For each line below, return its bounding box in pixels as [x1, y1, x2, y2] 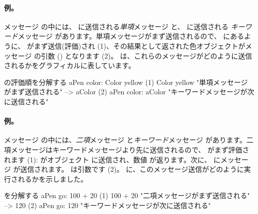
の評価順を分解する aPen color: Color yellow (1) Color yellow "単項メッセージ [4, 76, 248, 87]
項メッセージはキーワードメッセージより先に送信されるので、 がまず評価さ [4, 144, 250, 154]
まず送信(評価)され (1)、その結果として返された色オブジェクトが [34, 40, 246, 51]
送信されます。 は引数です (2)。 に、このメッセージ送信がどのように [20, 164, 244, 174]
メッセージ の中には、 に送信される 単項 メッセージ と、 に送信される [4, 21, 229, 31]
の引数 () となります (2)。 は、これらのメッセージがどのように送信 [34, 50, 253, 61]
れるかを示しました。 [17, 173, 87, 184]
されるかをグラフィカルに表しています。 [4, 60, 135, 71]
